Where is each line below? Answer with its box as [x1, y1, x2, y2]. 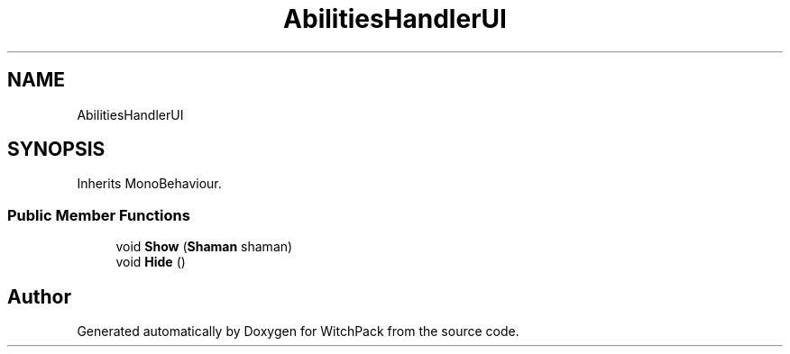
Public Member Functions [7, 205, 190, 224]
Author [7, 285, 71, 308]
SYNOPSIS [7, 138, 106, 161]
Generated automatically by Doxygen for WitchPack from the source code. [77, 323, 519, 340]
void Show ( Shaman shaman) [115, 239, 293, 255]
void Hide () [115, 254, 186, 270]
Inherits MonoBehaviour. [77, 176, 222, 192]
